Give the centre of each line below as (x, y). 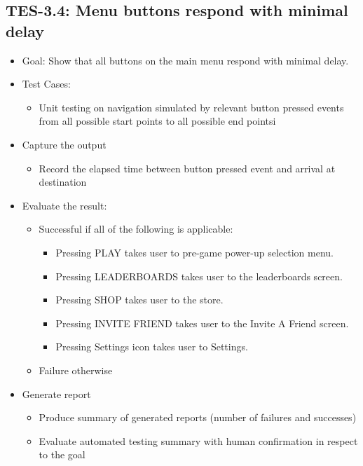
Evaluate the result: (64, 205)
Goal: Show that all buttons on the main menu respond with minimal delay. (185, 60)
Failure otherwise (76, 370)
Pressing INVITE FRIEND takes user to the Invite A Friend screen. (202, 323)
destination (63, 182)
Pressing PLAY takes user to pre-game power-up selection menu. (194, 252)
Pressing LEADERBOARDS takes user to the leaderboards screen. (199, 276)
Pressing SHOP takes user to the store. (139, 300)
